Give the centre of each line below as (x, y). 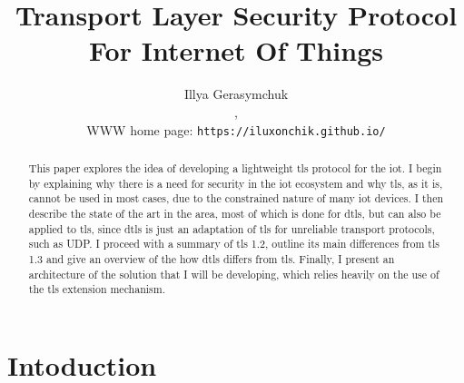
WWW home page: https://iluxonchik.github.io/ (236, 129)
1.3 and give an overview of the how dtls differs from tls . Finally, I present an (212, 258)
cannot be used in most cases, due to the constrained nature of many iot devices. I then (236, 198)
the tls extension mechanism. (97, 289)
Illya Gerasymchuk (236, 94)
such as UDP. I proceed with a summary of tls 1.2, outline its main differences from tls (234, 244)
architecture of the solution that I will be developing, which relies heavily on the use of (234, 274)
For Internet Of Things (236, 50)
